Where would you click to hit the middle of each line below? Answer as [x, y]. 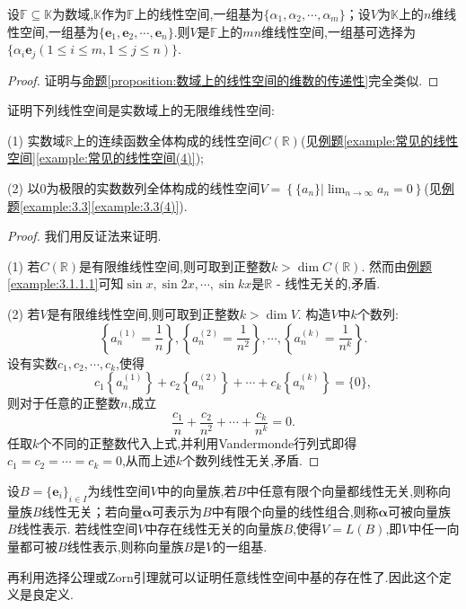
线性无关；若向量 [92, 511]
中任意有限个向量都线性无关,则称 [343, 491]
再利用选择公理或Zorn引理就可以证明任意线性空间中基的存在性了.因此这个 [223, 576]
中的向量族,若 [197, 491]
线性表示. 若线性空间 [77, 529]
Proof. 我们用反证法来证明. [84, 236]
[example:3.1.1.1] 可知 [66, 283]
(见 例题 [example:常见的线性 [379, 140]
